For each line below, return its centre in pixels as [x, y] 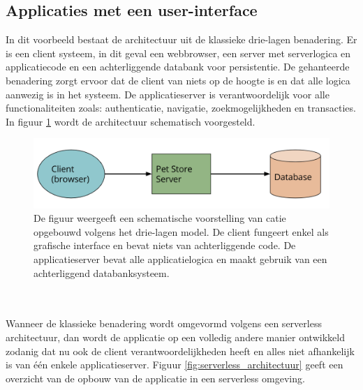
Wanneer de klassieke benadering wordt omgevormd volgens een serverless [164, 323]
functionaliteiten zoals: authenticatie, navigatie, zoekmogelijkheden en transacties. [181, 108]
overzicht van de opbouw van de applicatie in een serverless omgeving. [155, 378]
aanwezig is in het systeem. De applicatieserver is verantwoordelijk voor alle [168, 94]
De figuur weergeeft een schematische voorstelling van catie [160, 218]
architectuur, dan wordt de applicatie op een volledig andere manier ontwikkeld [175, 337]
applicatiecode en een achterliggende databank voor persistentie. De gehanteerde [178, 67]
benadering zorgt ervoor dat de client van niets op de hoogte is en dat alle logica [178, 80]
